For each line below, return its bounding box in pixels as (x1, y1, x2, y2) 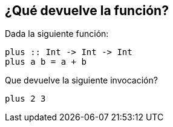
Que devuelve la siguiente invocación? (5, 75, 158, 86)
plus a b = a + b (5, 57, 86, 67)
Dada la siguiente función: (5, 28, 109, 39)
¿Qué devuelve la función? (5, 3, 169, 18)
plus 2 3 (5, 94, 46, 104)
